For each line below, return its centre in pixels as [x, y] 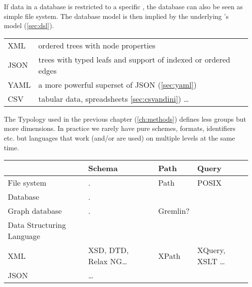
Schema [103, 168]
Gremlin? [174, 211]
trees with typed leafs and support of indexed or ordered [134, 59]
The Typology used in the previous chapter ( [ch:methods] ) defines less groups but [125, 119]
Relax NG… [108, 261]
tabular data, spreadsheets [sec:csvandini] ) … [114, 98]
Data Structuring [37, 225]
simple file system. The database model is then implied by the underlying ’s [116, 16]
